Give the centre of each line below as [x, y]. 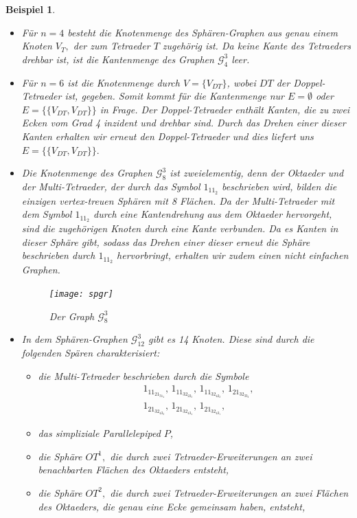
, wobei [241, 82]
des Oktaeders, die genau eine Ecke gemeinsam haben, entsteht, [172, 506]
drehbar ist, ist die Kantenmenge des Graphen [118, 59]
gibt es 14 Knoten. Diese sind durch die [231, 339]
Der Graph [72, 316]
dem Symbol [47, 214]
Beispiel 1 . [31, 9]
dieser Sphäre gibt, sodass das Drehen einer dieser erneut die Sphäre [166, 241]
